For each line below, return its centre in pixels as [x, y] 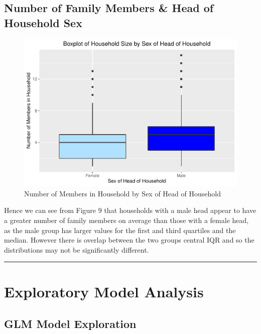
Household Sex [43, 22]
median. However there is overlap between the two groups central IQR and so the [129, 240]
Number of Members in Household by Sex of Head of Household [122, 193]
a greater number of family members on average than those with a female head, [126, 220]
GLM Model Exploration [70, 324]
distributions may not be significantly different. [77, 249]
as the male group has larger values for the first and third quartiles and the [120, 230]
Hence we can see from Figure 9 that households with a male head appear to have [130, 210]
